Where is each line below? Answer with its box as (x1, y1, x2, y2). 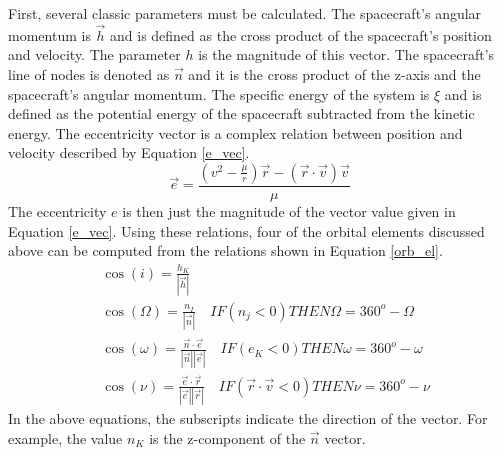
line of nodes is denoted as (8, 64, 170, 84)
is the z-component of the (149, 427, 306, 448)
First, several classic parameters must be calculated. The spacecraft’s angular (8, 3, 482, 23)
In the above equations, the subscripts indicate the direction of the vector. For (8, 408, 488, 429)
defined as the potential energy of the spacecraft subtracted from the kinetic (8, 103, 475, 124)
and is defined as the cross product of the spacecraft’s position (110, 24, 492, 45)
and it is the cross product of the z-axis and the (188, 64, 481, 84)
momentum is (8, 24, 91, 45)
